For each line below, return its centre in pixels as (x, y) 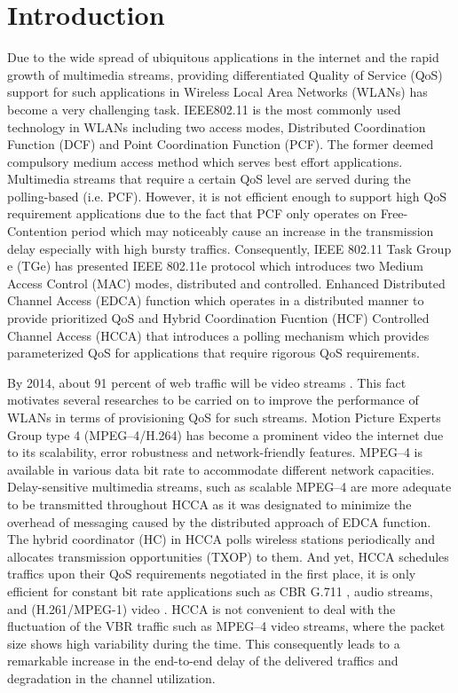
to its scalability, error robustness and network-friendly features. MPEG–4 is (215, 452)
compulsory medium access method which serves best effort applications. (205, 161)
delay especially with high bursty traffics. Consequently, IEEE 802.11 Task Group (229, 248)
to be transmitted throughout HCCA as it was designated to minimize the (209, 504)
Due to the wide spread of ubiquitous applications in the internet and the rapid (223, 57)
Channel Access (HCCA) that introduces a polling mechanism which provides (218, 335)
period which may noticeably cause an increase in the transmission (253, 231)
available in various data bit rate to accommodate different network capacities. (221, 469)
